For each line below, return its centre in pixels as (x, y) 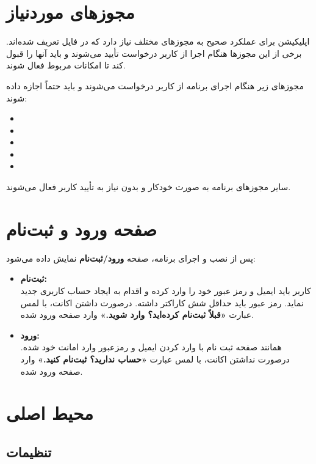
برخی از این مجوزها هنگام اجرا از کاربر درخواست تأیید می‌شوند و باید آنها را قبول (154, 53)
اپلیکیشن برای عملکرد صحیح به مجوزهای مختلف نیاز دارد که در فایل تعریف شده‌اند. (158, 41)
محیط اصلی (50, 413)
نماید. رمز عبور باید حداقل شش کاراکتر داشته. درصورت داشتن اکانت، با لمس (162, 302)
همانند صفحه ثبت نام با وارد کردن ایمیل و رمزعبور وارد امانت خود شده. (151, 347)
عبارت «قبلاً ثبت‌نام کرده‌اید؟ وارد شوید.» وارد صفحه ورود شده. (137, 315)
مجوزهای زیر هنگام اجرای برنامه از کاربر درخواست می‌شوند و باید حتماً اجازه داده (155, 85)
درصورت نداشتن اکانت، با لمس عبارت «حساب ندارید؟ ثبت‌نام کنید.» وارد (155, 359)
